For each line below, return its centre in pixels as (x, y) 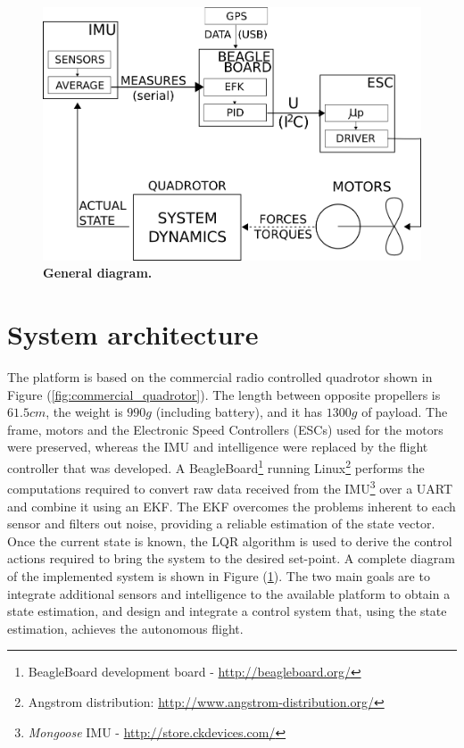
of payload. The (405, 412)
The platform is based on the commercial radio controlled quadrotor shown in (220, 377)
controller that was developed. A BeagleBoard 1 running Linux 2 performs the (216, 466)
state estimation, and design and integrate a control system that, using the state (227, 611)
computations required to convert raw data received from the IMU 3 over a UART (230, 487)
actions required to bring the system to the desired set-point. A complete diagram (231, 558)
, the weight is (84, 412)
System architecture (133, 334)
